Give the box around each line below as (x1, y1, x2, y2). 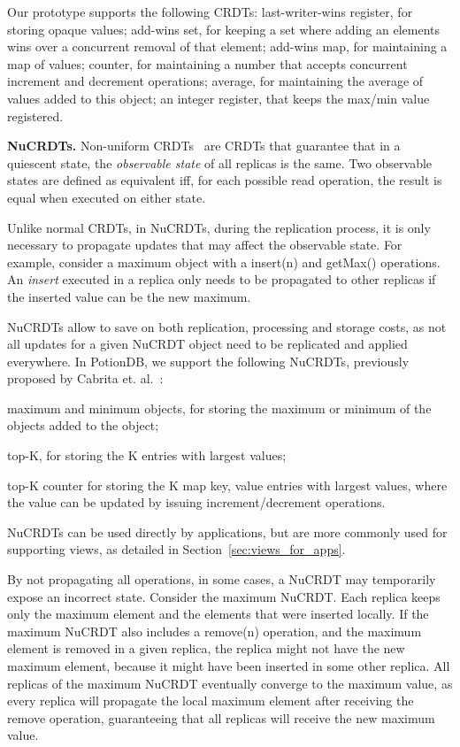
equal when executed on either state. (7, 188, 206, 206)
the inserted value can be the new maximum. (7, 287, 251, 305)
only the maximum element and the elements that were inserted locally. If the (7, 605, 429, 623)
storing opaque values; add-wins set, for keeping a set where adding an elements (7, 19, 440, 38)
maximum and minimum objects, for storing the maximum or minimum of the (7, 398, 432, 417)
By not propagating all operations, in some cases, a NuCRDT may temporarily (7, 570, 436, 589)
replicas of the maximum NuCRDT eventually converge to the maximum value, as (7, 674, 453, 692)
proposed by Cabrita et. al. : (7, 369, 164, 388)
